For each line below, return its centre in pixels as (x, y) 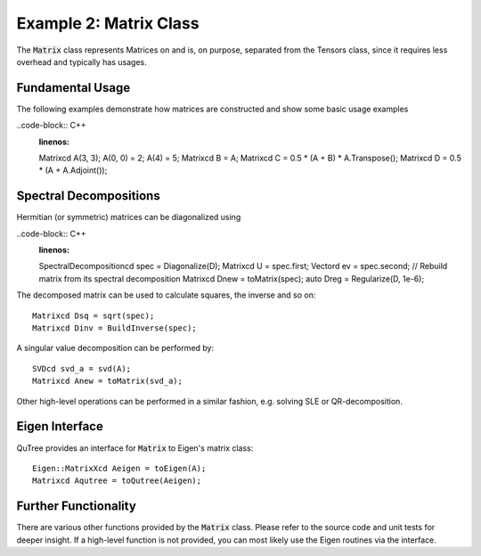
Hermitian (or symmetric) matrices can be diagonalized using (129, 217)
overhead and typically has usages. (82, 61)
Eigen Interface (60, 426)
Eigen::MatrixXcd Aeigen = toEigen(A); (119, 468)
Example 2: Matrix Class (108, 23)
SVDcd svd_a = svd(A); (82, 368)
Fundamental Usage (73, 88)
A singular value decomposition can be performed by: (115, 348)
